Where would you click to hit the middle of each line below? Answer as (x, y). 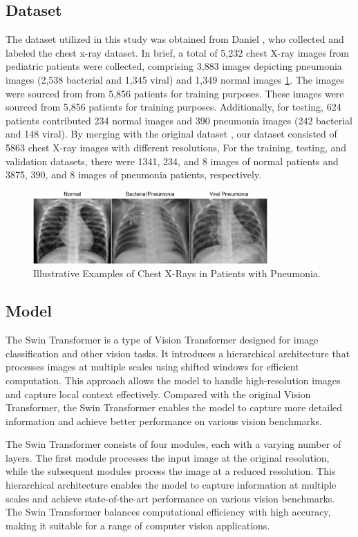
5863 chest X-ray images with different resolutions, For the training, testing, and (176, 147)
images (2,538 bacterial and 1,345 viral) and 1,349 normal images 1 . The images (175, 79)
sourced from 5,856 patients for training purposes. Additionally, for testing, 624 (173, 107)
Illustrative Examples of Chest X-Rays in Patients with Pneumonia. (177, 273)
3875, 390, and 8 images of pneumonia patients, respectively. (134, 175)
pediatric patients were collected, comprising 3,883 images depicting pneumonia (174, 66)
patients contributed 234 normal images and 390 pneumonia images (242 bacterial (179, 120)
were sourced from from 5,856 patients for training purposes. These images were (175, 93)
